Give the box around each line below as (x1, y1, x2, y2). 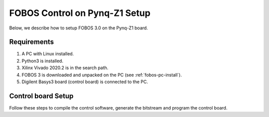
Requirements (9, 38, 54, 46)
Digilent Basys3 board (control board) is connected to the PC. (21, 79, 148, 85)
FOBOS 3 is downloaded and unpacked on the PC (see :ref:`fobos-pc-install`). (21, 72, 182, 78)
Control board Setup (9, 92, 74, 100)
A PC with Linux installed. (21, 51, 74, 57)
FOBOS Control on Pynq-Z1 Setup (9, 7, 150, 18)
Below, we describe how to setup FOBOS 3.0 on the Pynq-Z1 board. (9, 25, 148, 31)
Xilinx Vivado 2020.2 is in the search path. (21, 65, 109, 71)
